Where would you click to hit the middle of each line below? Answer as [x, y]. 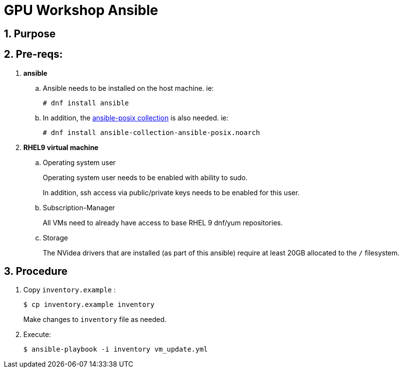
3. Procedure [36, 271]
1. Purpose [30, 34]
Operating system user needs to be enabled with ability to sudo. [145, 177]
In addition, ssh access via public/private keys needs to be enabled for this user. [171, 192]
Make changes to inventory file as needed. [95, 320]
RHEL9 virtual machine [61, 147]
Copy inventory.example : [70, 290]
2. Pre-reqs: [34, 54]
